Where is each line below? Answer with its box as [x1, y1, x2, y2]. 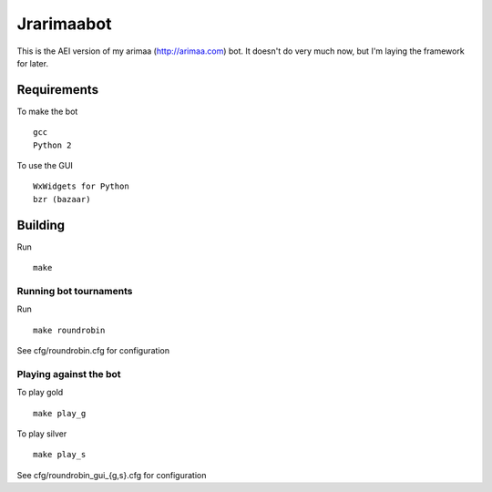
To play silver [16, 428, 67, 439]
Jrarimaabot [16, 14, 112, 34]
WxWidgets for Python [33, 181, 129, 191]
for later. [16, 57, 49, 68]
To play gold [16, 387, 64, 398]
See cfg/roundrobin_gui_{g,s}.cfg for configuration [16, 469, 207, 480]
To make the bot [16, 106, 78, 117]
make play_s [33, 449, 87, 460]
